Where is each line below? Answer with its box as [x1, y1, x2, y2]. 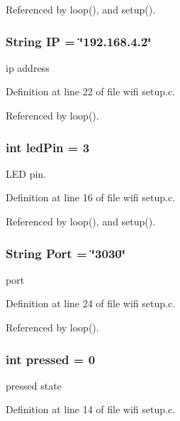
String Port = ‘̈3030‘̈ [6, 244, 125, 262]
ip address [6, 60, 50, 75]
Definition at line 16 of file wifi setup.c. [6, 190, 176, 205]
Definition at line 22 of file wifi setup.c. [6, 84, 176, 99]
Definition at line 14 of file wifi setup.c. [6, 402, 176, 417]
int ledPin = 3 [6, 138, 90, 156]
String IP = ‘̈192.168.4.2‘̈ [6, 32, 152, 50]
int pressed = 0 [6, 350, 96, 368]
